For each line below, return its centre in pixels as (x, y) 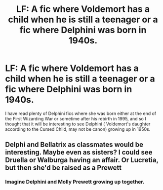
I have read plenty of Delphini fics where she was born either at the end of (81, 113)
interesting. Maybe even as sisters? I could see (79, 152)
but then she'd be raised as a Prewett (63, 168)
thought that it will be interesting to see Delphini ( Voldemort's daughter (78, 124)
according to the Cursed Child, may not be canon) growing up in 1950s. (78, 129)
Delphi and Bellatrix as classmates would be (74, 145)
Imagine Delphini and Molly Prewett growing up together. (75, 182)
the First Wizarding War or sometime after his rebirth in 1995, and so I (76, 118)
